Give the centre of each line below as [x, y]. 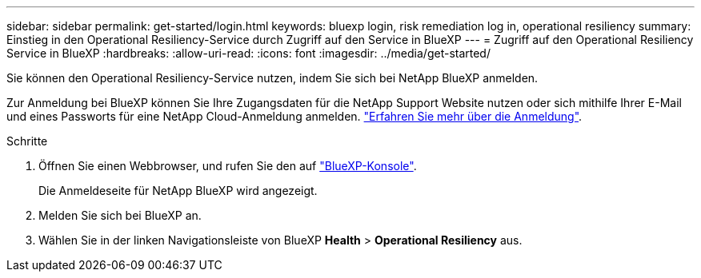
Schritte [27, 141]
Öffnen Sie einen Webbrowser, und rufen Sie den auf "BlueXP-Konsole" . [228, 166]
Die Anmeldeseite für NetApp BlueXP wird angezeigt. [178, 191]
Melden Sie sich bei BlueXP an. [120, 215]
